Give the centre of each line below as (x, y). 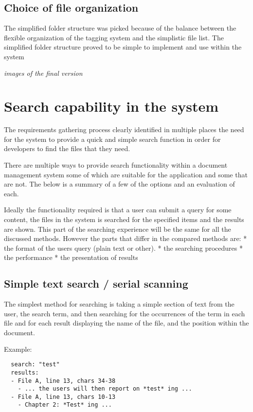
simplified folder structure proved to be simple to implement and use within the (123, 47)
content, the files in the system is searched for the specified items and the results (124, 219)
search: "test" (35, 365)
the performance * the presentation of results (71, 257)
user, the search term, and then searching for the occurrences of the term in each (125, 313)
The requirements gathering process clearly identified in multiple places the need (124, 129)
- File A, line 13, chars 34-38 (63, 381)
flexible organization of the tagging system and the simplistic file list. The (114, 37)
